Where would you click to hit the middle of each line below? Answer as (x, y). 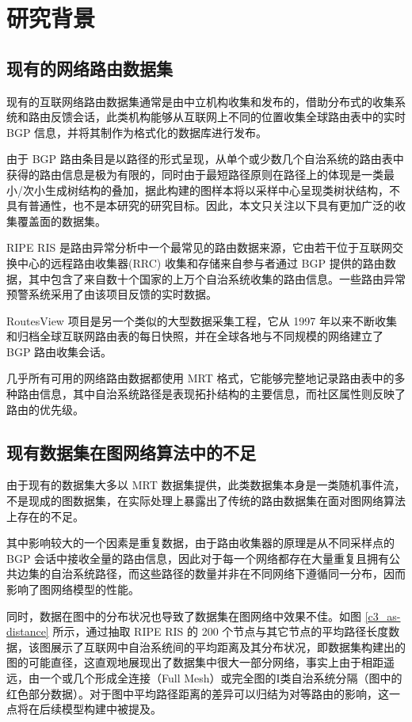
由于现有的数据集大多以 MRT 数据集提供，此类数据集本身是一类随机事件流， (206, 485)
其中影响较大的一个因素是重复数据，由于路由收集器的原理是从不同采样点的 (200, 543)
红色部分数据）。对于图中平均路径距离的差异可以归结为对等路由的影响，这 (198, 693)
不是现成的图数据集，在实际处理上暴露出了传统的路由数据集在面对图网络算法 (206, 501)
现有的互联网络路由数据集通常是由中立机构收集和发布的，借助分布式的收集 (200, 101)
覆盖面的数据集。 (61, 220)
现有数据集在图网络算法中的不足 (131, 452)
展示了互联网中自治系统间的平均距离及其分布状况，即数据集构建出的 (228, 646)
